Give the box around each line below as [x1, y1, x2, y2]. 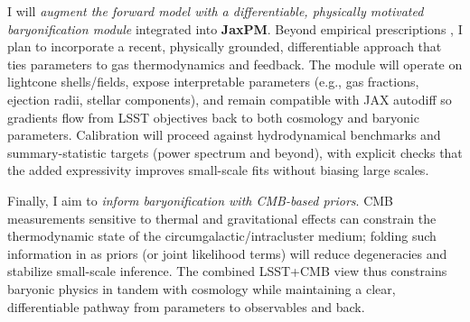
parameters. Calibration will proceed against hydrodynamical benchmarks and [7, 125, 441, 144]
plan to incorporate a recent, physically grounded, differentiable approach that [7, 37, 442, 56]
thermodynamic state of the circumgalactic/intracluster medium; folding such [7, 226, 437, 245]
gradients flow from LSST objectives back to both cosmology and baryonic [7, 107, 419, 126]
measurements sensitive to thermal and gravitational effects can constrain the [7, 208, 437, 227]
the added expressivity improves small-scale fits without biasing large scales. [7, 161, 429, 179]
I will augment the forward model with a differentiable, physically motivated [7, 2, 424, 20]
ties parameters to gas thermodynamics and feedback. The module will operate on [7, 54, 463, 73]
